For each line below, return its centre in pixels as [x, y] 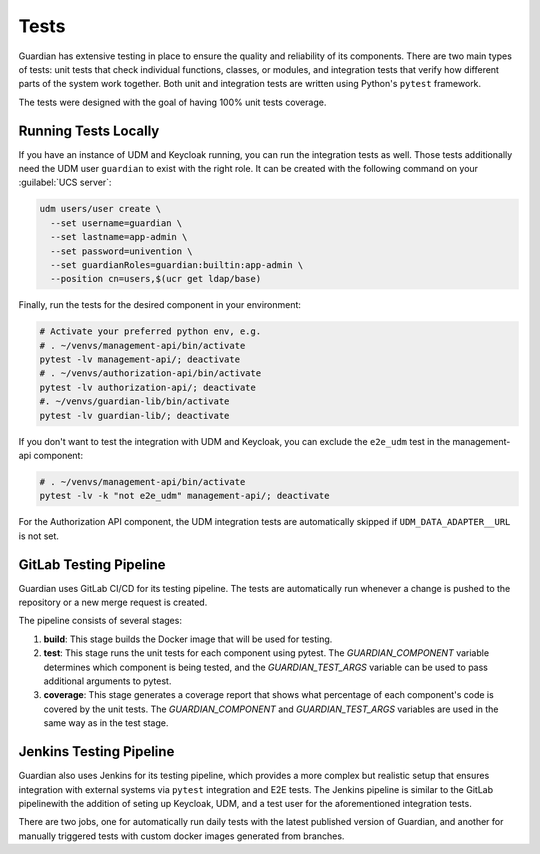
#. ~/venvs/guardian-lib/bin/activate [134, 401]
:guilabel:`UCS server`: [65, 182]
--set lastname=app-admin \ [119, 237]
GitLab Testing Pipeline [92, 564]
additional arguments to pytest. [107, 681]
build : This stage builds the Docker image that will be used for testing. [188, 639]
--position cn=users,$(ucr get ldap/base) [156, 279]
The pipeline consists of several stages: [100, 621]
